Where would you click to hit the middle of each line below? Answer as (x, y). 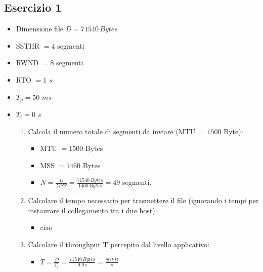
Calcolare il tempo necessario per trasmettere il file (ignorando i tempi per (143, 200)
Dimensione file (40, 29)
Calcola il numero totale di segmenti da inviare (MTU (112, 131)
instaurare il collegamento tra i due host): (93, 210)
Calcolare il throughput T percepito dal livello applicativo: (119, 244)
